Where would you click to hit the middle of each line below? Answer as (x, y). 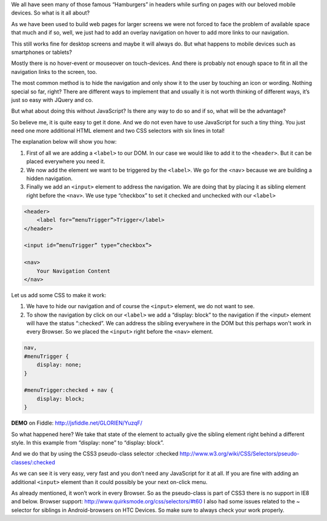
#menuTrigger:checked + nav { (69, 390)
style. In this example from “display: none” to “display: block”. (88, 442)
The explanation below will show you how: (64, 142)
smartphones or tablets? (41, 52)
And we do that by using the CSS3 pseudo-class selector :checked (95, 454)
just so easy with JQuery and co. (52, 99)
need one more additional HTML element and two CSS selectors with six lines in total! (118, 131)
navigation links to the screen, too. (54, 72)
